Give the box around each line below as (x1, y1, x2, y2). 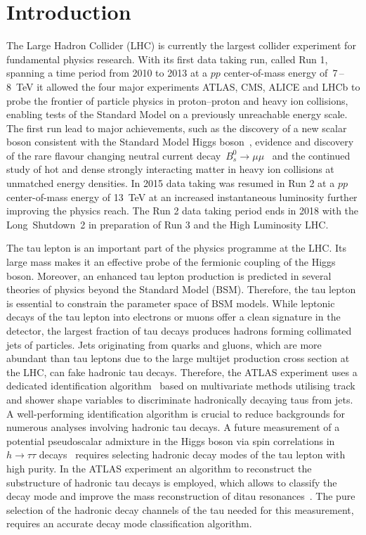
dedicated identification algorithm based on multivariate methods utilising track (6, 378, 355, 393)
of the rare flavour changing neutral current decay (6, 148, 221, 162)
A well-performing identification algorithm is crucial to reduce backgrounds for (6, 406, 345, 420)
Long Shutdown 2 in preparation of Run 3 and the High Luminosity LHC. (6, 217, 329, 231)
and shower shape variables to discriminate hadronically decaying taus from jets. (6, 392, 353, 406)
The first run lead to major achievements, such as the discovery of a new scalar (6, 120, 347, 135)
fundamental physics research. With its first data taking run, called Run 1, (6, 51, 328, 66)
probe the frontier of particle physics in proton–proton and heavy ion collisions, (6, 93, 348, 108)
